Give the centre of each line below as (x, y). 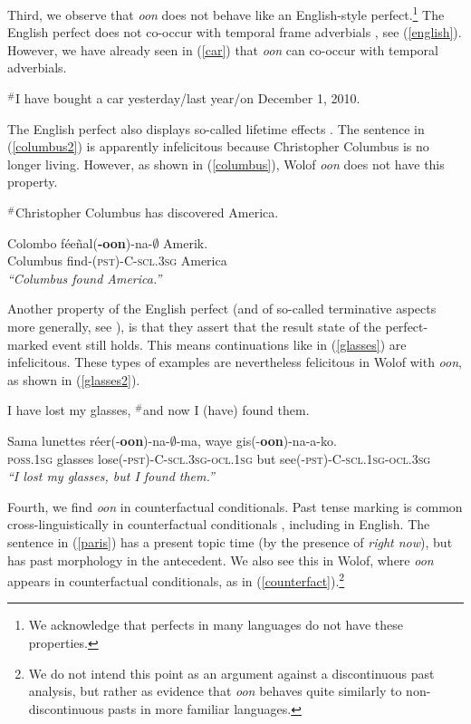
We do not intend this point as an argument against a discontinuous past (231, 673)
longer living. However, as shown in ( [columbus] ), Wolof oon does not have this (226, 164)
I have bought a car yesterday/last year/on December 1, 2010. (187, 98)
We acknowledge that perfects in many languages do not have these (216, 625)
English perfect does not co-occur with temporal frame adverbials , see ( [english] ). (235, 32)
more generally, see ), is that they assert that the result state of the (194, 326)
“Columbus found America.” (85, 278)
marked (28, 344)
